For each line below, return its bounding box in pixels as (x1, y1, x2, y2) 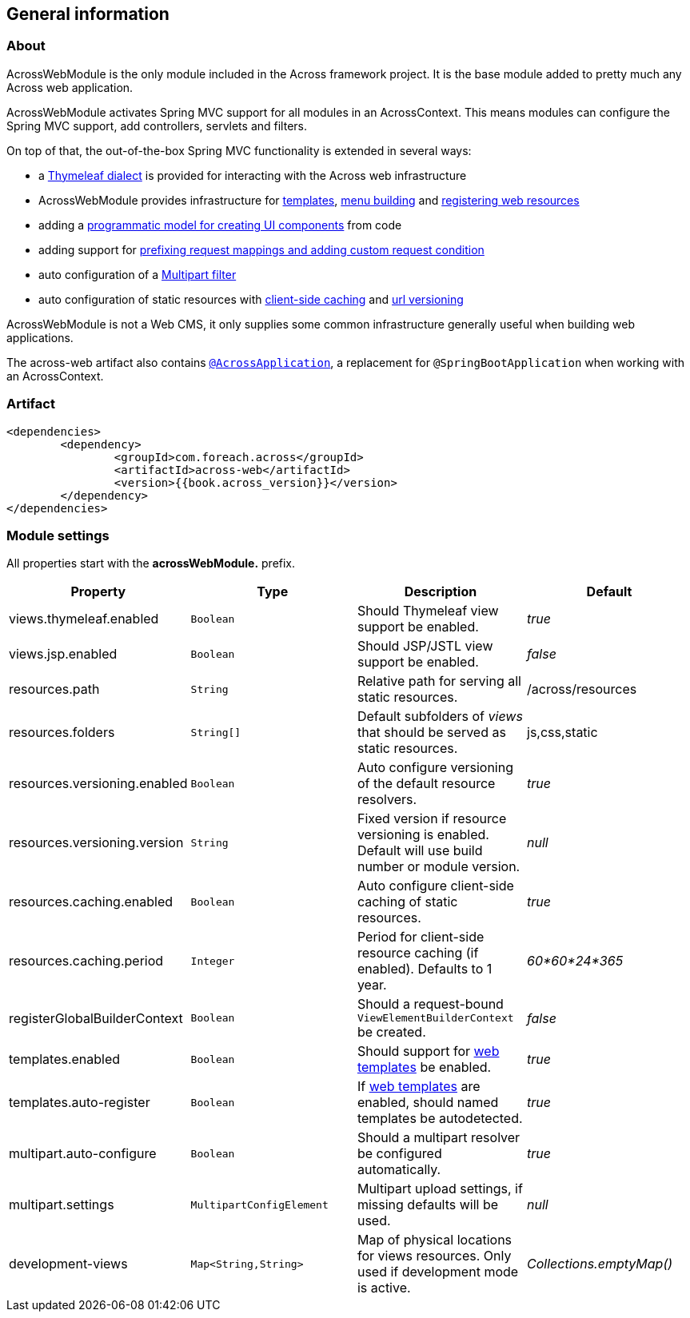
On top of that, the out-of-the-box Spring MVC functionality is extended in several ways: (6, 143, 472, 157)
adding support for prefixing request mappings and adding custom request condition (38, 242, 485, 257)
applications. (6, 330, 74, 344)
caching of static (357, 894, 458, 910)
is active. (357, 1280, 411, 1296)
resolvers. (357, 791, 417, 808)
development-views (9, 1256, 128, 1272)
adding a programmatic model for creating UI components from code (38, 217, 402, 232)
